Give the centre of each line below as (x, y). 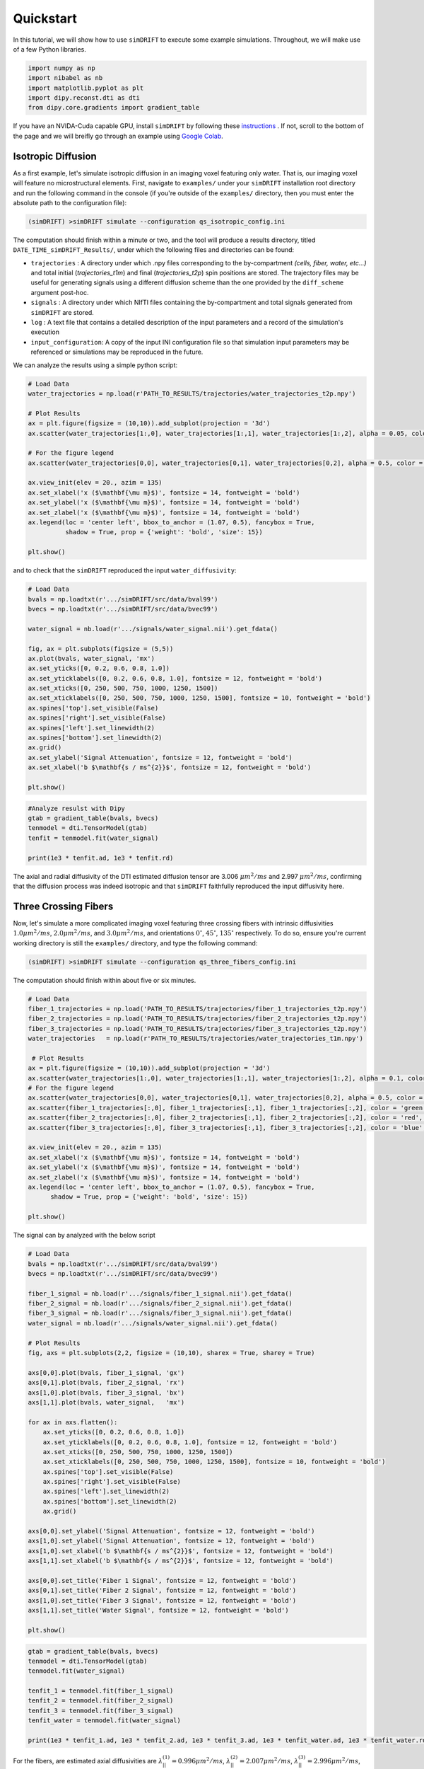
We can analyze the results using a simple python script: (95, 365)
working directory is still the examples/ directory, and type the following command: (135, 943)
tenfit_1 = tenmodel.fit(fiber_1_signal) (101, 1691)
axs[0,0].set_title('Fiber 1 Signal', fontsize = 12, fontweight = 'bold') (162, 1580)
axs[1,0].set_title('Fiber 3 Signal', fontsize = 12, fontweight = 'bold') (162, 1600)
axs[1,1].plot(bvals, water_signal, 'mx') (106, 1402)
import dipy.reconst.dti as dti (84, 98)
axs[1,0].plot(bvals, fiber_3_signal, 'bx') (106, 1393)
